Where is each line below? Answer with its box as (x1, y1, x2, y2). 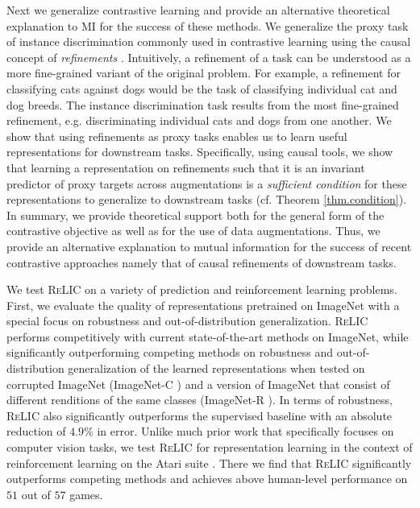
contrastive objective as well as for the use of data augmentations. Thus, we (6, 222, 380, 239)
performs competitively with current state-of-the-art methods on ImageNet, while (6, 328, 409, 345)
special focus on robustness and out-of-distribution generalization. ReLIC (6, 312, 368, 329)
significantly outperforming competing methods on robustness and (6, 344, 333, 361)
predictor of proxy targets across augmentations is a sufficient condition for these (6, 175, 407, 192)
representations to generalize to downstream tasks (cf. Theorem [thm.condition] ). (6, 191, 407, 208)
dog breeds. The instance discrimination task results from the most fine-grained (6, 96, 399, 113)
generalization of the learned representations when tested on (68, 360, 365, 377)
